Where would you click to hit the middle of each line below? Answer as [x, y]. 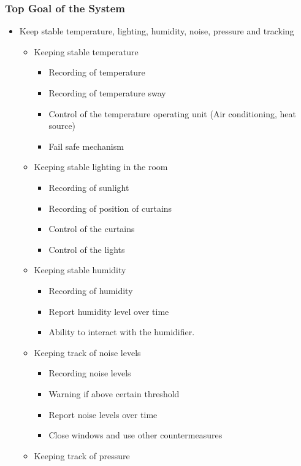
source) [62, 126]
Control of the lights [87, 249]
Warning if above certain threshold [114, 393]
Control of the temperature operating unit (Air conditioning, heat [172, 113]
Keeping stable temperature [86, 51]
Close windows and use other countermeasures [135, 435]
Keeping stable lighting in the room [101, 167]
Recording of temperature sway [107, 93]
